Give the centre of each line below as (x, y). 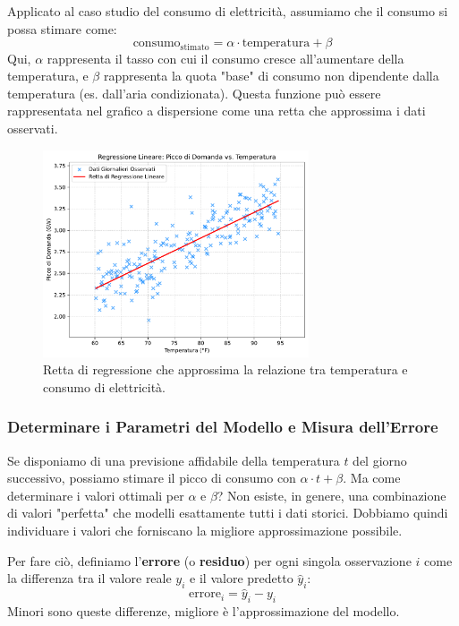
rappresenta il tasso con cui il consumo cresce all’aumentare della (225, 58)
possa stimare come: (62, 28)
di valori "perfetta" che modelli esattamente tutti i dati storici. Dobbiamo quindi (228, 513)
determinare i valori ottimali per (96, 495)
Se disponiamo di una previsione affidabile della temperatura (174, 460)
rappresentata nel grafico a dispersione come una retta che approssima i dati (217, 111)
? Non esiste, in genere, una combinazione (331, 495)
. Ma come (372, 478)
